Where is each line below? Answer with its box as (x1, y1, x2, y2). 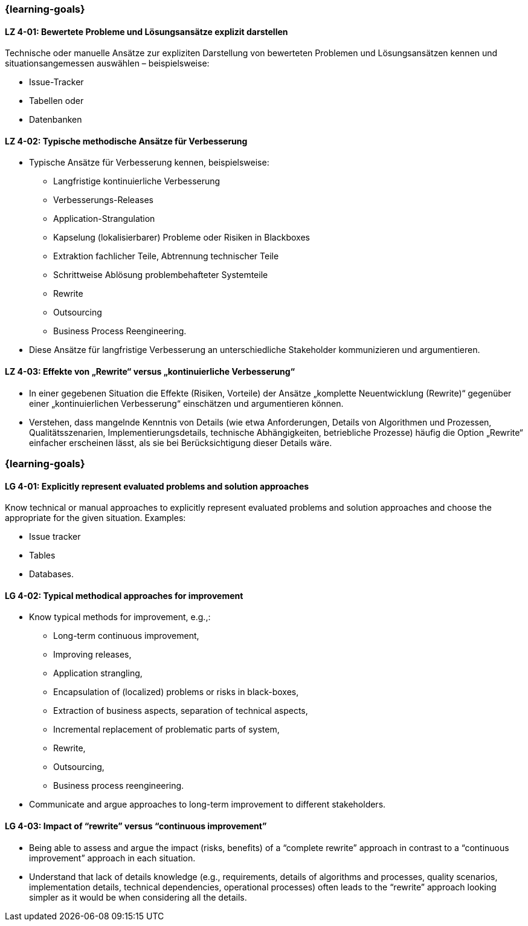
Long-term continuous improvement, (53, 630, 199, 641)
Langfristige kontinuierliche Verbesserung (53, 176, 221, 187)
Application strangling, (53, 668, 143, 679)
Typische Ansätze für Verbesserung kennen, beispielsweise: (29, 157, 269, 168)
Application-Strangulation (53, 213, 155, 224)
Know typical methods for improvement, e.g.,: (29, 612, 211, 623)
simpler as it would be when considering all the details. (29, 892, 247, 902)
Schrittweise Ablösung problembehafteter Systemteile (53, 270, 268, 280)
